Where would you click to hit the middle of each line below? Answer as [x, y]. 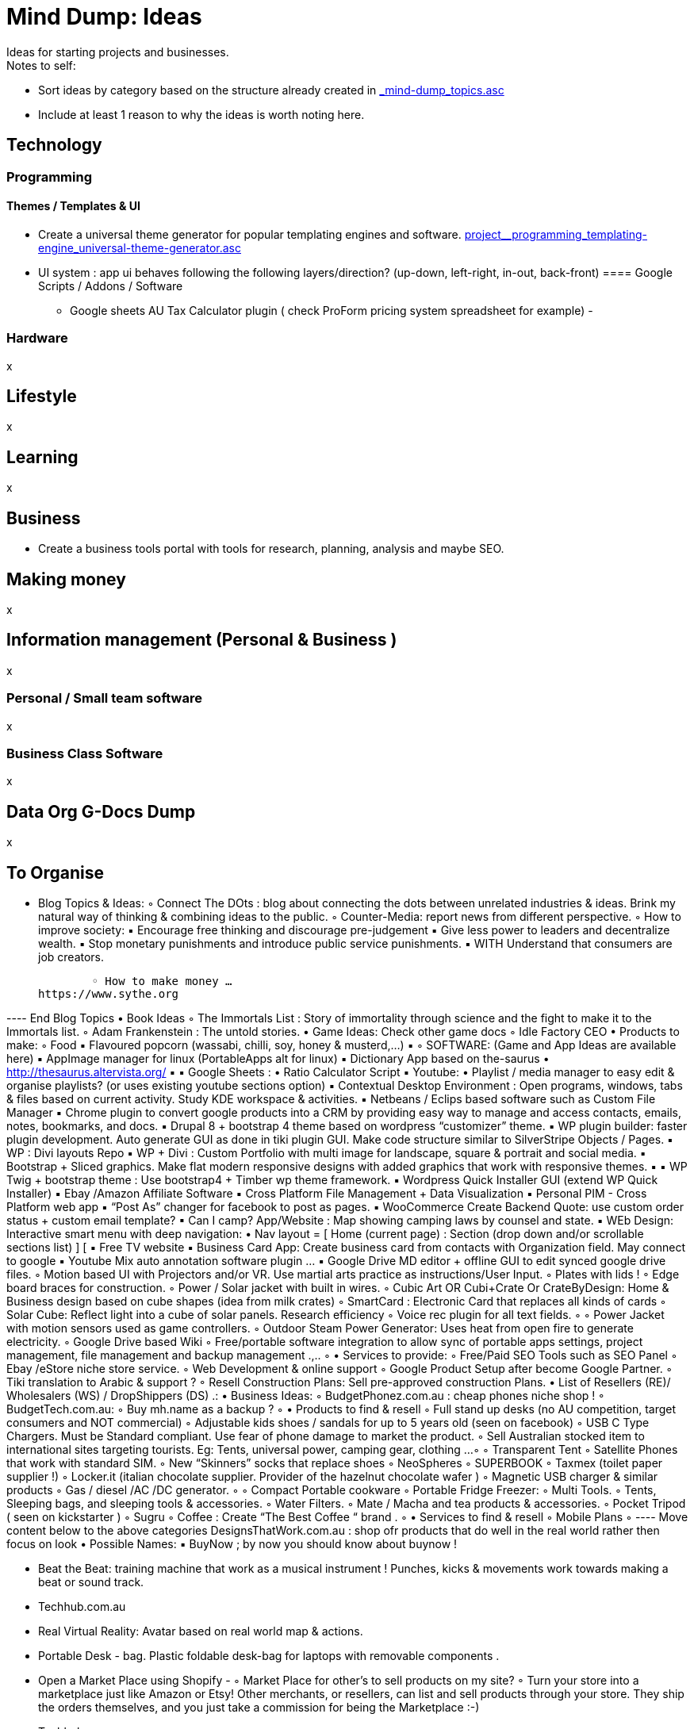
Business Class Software [85, 753]
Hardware [37, 338]
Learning [42, 457]
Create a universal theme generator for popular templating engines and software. [250, 234]
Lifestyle [42, 396]
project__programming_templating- [556, 234]
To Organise [55, 872]
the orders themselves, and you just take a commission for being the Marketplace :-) [259, 1707]
